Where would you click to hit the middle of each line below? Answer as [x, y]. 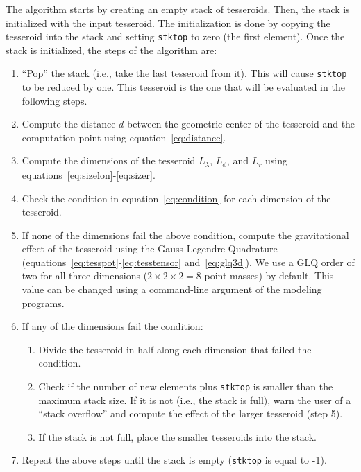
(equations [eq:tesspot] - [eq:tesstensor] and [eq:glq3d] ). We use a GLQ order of [188, 262]
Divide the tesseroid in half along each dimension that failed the [175, 349]
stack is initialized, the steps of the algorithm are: [111, 50]
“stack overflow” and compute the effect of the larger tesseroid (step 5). [191, 413]
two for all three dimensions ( [85, 276]
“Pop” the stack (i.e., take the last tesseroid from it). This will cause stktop [184, 73]
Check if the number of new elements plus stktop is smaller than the [186, 386]
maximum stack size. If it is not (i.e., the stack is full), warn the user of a [195, 400]
